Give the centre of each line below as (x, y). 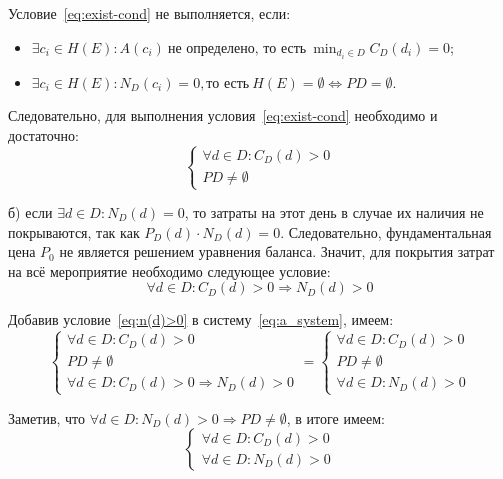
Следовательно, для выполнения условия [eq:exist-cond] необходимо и (223, 115)
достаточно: (43, 134)
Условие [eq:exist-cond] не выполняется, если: (149, 13)
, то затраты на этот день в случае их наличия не (334, 212)
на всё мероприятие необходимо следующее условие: (169, 270)
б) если (30, 212)
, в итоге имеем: (336, 417)
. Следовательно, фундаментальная (386, 231)
